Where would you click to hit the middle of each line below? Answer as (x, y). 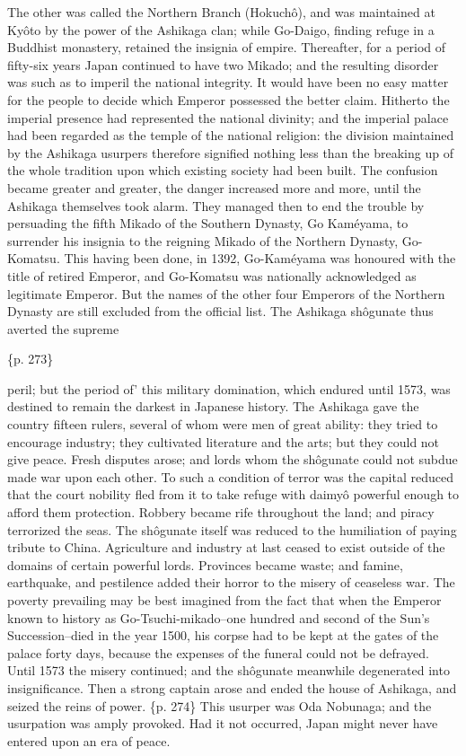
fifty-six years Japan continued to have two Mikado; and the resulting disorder (223, 64)
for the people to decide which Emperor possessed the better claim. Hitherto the (229, 99)
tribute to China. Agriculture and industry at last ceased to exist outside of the (226, 547)
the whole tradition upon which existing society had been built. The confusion (223, 170)
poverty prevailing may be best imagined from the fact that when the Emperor (224, 600)
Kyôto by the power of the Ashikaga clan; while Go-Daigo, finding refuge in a (221, 29)
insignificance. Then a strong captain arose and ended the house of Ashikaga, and (232, 687)
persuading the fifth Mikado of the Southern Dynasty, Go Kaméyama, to (208, 223)
